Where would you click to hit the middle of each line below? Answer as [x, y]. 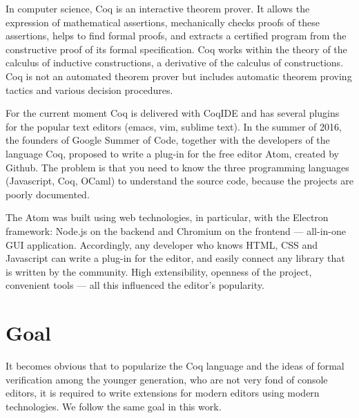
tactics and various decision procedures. [89, 89]
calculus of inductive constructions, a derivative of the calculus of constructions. [175, 63]
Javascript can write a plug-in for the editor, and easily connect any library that [175, 258]
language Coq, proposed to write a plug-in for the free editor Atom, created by [172, 153]
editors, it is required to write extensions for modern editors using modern [163, 393]
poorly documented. [48, 194]
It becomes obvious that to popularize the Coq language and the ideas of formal [175, 365]
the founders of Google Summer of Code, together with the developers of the [168, 140]
